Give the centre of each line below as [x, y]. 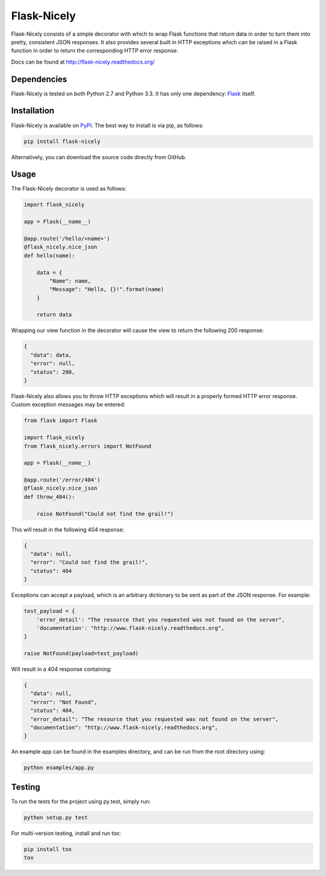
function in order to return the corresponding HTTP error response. [95, 51]
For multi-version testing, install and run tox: [66, 833]
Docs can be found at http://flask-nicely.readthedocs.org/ [83, 62]
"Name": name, [70, 281]
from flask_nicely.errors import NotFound [88, 446]
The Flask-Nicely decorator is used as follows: [69, 189]
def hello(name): [50, 255]
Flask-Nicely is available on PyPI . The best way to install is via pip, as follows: [107, 125]
